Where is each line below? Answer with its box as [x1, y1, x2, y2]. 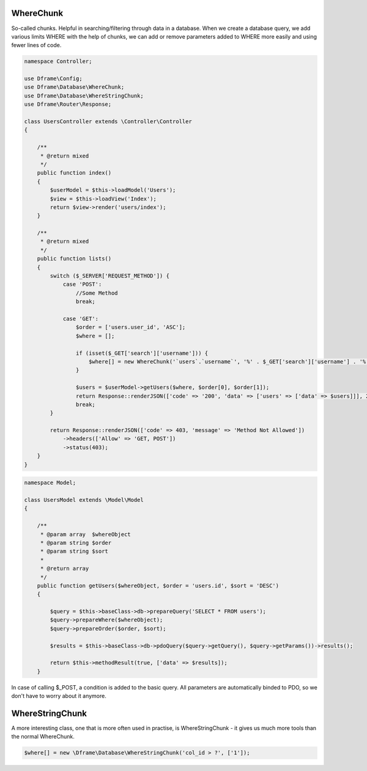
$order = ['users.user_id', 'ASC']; [75, 324, 186, 331]
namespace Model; [24, 479, 76, 487]
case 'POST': [62, 281, 102, 288]
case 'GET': [62, 316, 99, 322]
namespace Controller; [24, 58, 92, 65]
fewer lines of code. [11, 42, 62, 49]
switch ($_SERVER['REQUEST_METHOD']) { [50, 273, 169, 279]
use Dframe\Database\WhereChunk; [24, 83, 125, 91]
